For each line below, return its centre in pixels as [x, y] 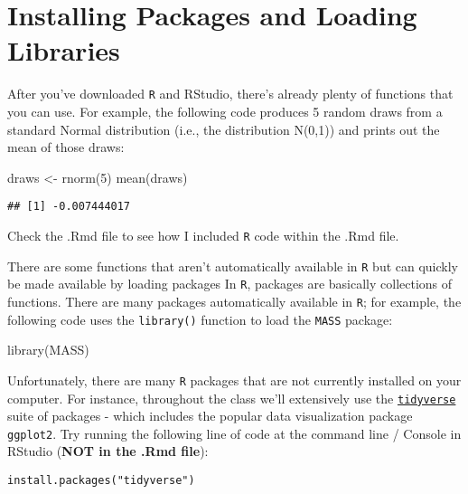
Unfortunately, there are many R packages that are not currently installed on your [234, 380]
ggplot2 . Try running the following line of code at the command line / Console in [234, 433]
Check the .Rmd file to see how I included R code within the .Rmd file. [203, 235]
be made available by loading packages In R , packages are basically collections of [230, 284]
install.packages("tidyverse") [101, 481]
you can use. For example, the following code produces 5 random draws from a [225, 111]
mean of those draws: [66, 147]
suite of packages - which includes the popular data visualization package [210, 416]
